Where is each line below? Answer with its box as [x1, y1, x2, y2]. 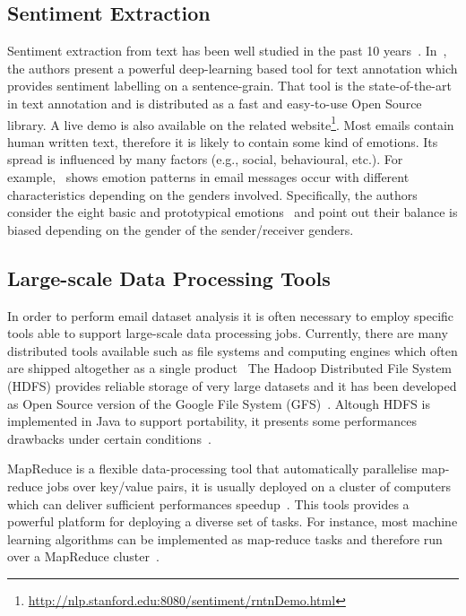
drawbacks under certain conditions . [7, 429, 211, 447]
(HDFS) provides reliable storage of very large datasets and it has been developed [7, 376, 457, 395]
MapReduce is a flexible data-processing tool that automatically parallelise [7, 459, 418, 478]
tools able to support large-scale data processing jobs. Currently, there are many [7, 324, 448, 343]
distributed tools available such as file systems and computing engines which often [7, 341, 458, 360]
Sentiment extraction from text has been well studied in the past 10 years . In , [7, 41, 447, 60]
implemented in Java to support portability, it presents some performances [7, 412, 417, 430]
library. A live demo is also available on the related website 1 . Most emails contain [7, 112, 454, 134]
